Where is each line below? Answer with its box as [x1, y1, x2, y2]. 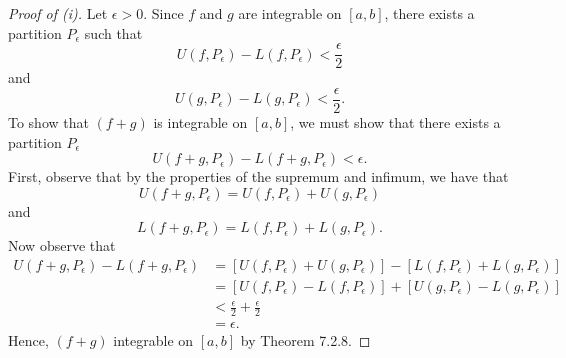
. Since [143, 3, 184, 23]
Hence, [8, 330, 49, 351]
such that [84, 22, 143, 43]
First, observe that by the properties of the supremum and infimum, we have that [8, 166, 509, 187]
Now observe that [8, 235, 116, 256]
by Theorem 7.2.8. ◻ [240, 330, 371, 351]
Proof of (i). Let [8, 3, 108, 23]
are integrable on [238, 3, 342, 23]
